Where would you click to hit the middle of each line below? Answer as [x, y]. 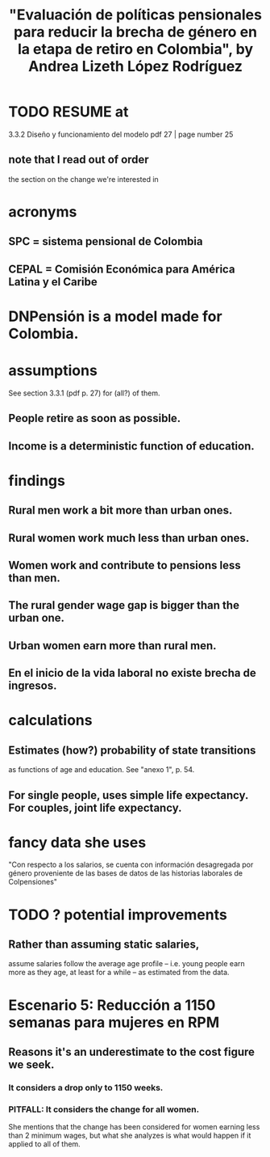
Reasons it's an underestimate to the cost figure [132, 1052]
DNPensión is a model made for [116, 316]
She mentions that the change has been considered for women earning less [134, 1127]
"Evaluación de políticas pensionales [135, 15]
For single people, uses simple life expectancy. [128, 795]
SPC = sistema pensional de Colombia [106, 241]
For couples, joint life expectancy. [95, 807]
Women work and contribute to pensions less [125, 565]
